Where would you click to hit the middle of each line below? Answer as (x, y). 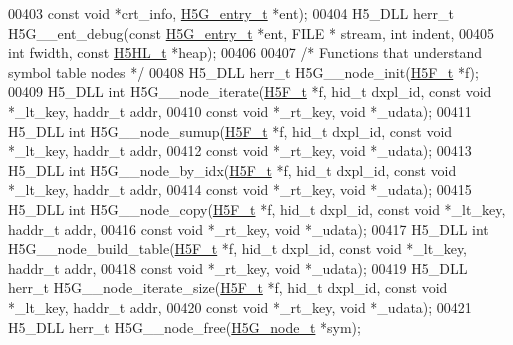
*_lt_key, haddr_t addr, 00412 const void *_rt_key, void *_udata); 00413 (240, 150)
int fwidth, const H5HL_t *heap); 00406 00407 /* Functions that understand (245, 52)
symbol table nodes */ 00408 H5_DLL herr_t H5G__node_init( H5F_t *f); (243, 71)
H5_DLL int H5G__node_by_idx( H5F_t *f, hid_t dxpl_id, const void (232, 169)
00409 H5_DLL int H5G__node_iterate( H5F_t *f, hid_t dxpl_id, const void (250, 91)
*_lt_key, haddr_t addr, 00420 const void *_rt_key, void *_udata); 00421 (240, 306)
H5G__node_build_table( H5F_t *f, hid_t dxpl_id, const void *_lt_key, (238, 248)
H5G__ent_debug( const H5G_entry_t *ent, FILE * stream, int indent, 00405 (251, 32)
